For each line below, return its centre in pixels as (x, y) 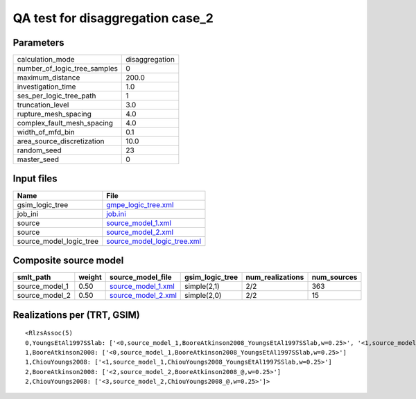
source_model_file (141, 277)
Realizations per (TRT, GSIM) (76, 315)
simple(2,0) (203, 296)
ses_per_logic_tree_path (57, 96)
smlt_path (34, 277)
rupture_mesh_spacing (54, 114)
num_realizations (275, 277)
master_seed (38, 159)
